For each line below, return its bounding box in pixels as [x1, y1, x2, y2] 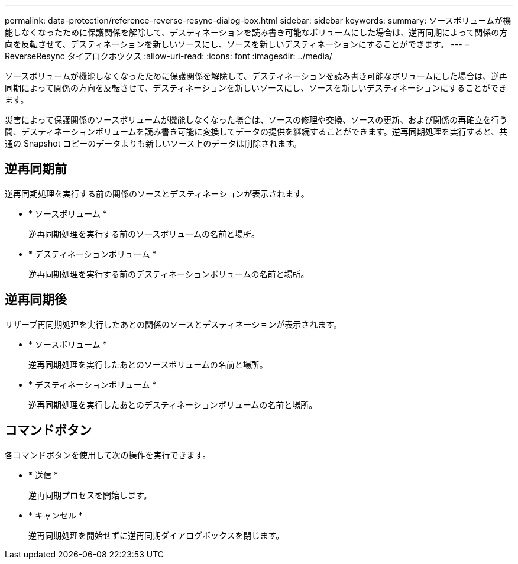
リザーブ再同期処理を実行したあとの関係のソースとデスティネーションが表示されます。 [5, 319, 342, 329]
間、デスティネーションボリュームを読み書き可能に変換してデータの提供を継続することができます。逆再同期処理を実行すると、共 [5, 127, 508, 137]
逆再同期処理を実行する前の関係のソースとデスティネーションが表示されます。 [5, 188, 309, 199]
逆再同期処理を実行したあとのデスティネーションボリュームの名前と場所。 [28, 399, 318, 410]
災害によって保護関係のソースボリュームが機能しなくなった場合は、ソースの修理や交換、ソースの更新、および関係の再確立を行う [5, 115, 508, 125]
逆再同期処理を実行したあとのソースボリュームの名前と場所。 [28, 359, 268, 369]
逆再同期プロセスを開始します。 [28, 490, 152, 500]
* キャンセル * [28, 510, 83, 520]
